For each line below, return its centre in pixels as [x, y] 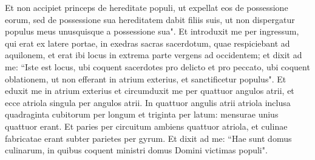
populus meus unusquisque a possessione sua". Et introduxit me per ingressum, [152, 31]
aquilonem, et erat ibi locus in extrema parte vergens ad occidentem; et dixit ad [154, 55]
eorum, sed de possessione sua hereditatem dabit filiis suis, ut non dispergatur [150, 19]
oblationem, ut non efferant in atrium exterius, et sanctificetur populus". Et [146, 78]
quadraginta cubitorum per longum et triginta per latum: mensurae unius [142, 114]
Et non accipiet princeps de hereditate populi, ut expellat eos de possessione [147, 7]
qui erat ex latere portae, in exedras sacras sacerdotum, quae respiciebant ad [147, 43]
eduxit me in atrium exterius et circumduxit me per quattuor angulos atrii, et [150, 91]
